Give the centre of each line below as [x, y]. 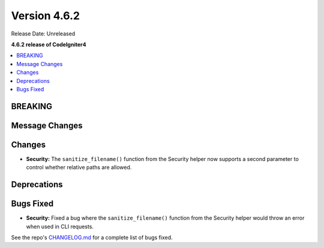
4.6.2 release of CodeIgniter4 [49, 44]
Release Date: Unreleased [43, 34]
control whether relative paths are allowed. [79, 168]
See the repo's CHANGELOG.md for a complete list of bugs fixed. [92, 237]
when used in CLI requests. [60, 226]
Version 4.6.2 [46, 16]
